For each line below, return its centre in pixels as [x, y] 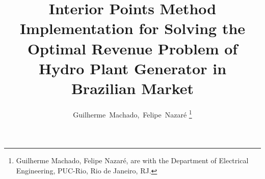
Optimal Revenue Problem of [132, 48]
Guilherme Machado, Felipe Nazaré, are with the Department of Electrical [132, 160]
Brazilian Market [132, 88]
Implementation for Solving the [132, 28]
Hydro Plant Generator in [132, 68]
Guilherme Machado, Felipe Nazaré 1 [132, 113]
